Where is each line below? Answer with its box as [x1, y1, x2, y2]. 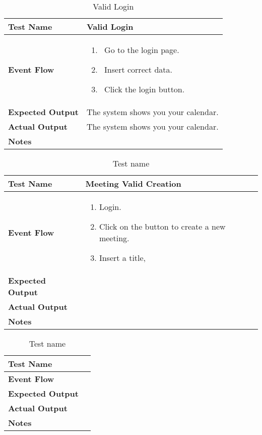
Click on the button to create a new [99, 221, 226, 232]
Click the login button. [104, 83, 185, 95]
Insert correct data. [104, 64, 172, 75]
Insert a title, [99, 252, 146, 263]
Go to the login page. [104, 44, 179, 56]
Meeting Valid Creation [85, 178, 181, 189]
